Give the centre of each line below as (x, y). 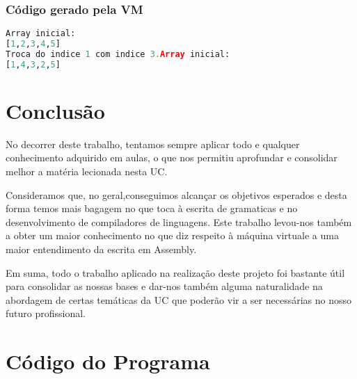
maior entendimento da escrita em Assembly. (101, 249)
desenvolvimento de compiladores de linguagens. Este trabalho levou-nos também (179, 221)
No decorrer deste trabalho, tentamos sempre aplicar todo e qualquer (153, 144)
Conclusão (55, 110)
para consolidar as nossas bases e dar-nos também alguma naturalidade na (164, 286)
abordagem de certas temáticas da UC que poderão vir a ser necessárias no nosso (178, 299)
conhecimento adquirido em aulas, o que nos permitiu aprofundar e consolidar (172, 158)
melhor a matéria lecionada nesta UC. (87, 171)
